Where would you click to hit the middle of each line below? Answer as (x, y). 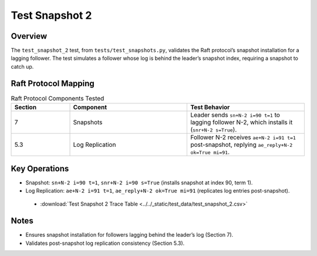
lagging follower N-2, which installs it (242, 122)
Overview (29, 36)
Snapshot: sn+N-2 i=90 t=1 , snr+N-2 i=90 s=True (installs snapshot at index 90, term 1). (139, 183)
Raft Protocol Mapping (53, 83)
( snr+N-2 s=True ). (214, 130)
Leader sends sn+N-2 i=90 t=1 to (235, 115)
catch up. (22, 66)
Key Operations (40, 168)
